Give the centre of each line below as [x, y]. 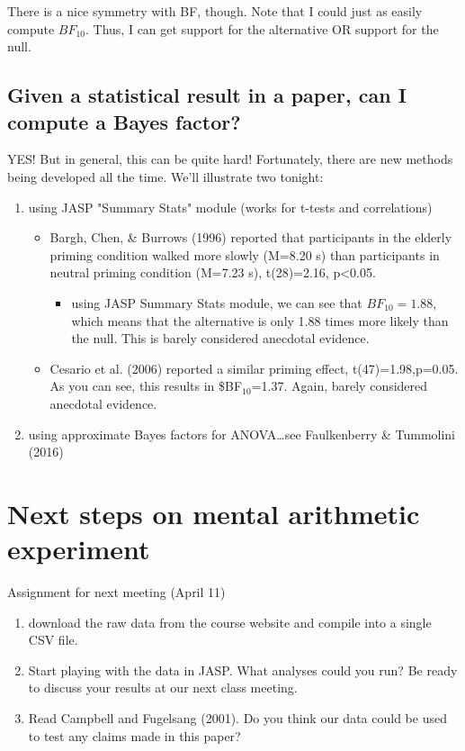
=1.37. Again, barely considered [340, 386]
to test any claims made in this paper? [134, 735]
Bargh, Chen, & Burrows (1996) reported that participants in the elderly [251, 237]
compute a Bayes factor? [124, 121]
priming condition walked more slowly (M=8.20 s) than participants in [245, 254]
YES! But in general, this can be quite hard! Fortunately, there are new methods [230, 159]
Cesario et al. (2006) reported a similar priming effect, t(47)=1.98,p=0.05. [254, 368]
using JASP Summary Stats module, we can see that [217, 302]
